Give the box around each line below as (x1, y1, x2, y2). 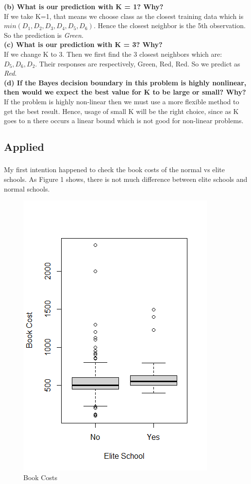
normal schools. (4, 183, 50, 194)
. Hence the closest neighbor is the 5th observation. (93, 20, 246, 31)
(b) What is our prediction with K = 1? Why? (4, 1, 164, 11)
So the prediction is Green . (4, 30, 84, 40)
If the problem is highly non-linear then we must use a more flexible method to (4, 96, 239, 106)
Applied (4, 139, 44, 154)
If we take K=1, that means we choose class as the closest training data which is (4, 11, 244, 21)
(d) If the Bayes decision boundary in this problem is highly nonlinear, (4, 77, 247, 87)
